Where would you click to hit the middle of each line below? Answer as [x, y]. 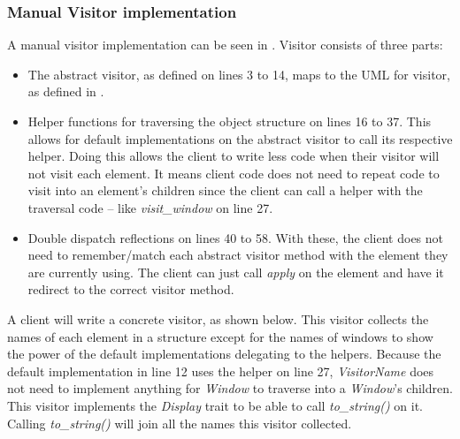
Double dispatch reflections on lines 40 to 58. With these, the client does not [236, 237]
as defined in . [66, 91]
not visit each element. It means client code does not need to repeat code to [234, 173]
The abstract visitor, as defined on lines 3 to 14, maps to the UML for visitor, [239, 74]
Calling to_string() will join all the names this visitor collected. [180, 423]
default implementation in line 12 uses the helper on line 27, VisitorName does [221, 371]
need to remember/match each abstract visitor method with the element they [238, 255]
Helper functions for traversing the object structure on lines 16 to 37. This [230, 121]
